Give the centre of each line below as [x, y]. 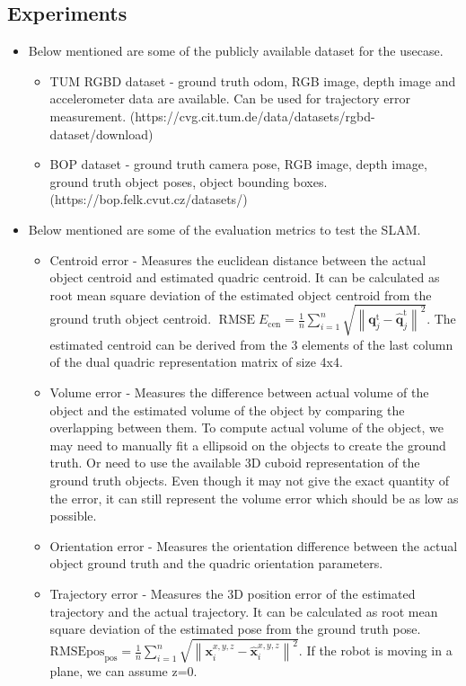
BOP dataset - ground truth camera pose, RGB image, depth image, [238, 164]
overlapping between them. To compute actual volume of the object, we [246, 428]
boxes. [310, 181]
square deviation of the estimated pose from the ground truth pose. [235, 629]
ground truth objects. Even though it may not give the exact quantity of [250, 481]
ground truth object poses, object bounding [169, 181]
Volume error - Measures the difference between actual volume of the [239, 392]
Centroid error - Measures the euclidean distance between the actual [238, 259]
